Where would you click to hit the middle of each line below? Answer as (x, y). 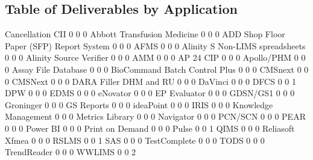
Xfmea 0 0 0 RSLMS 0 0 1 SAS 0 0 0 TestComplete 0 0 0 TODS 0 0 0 (135, 140)
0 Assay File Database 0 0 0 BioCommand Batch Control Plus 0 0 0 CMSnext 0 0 (157, 69)
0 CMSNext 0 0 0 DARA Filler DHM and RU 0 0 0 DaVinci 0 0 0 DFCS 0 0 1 (150, 81)
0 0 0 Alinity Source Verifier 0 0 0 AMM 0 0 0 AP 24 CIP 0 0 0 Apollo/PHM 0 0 (155, 57)
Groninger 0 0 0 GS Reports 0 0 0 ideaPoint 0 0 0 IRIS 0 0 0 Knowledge (139, 104)
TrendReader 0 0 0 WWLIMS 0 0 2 (71, 152)
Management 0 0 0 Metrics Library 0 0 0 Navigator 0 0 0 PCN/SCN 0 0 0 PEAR (155, 116)
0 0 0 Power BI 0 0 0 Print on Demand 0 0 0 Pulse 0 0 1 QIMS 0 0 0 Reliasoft (150, 128)
